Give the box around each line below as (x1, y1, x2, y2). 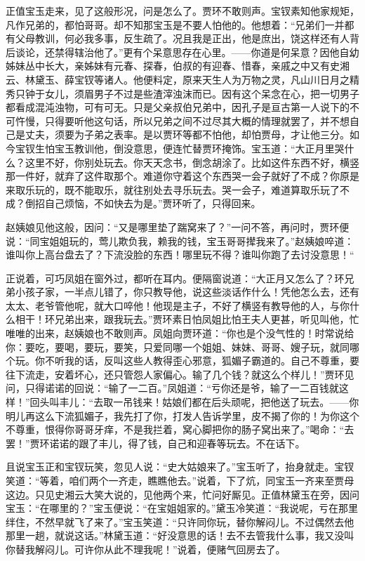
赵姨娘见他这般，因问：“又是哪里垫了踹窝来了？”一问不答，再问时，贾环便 (6, 219, 350, 234)
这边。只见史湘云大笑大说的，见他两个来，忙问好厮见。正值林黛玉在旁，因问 (6, 487, 359, 501)
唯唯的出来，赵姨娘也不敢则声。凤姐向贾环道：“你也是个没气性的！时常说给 (6, 326, 354, 341)
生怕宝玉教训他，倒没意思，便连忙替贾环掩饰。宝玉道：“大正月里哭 (34, 140, 345, 155)
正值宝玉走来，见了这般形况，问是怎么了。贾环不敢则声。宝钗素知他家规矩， (6, 4, 359, 18)
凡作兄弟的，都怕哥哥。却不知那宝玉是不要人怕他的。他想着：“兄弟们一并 (6, 17, 345, 32)
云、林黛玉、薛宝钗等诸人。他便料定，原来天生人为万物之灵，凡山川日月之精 (6, 72, 359, 86)
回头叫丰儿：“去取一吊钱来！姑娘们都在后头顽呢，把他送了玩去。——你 (29, 395, 359, 409)
